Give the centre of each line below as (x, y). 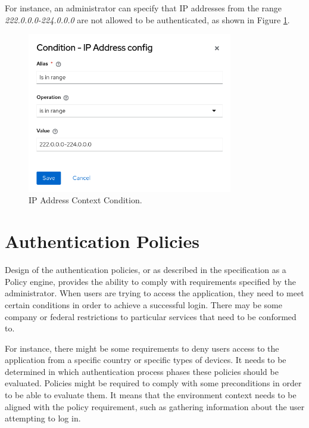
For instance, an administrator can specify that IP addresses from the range (143, 8)
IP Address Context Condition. (85, 200)
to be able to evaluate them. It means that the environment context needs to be (151, 395)
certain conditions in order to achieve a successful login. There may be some (143, 304)
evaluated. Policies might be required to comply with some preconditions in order (153, 383)
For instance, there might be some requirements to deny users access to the (142, 348)
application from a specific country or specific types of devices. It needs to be (146, 360)
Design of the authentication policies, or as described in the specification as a (146, 270)
